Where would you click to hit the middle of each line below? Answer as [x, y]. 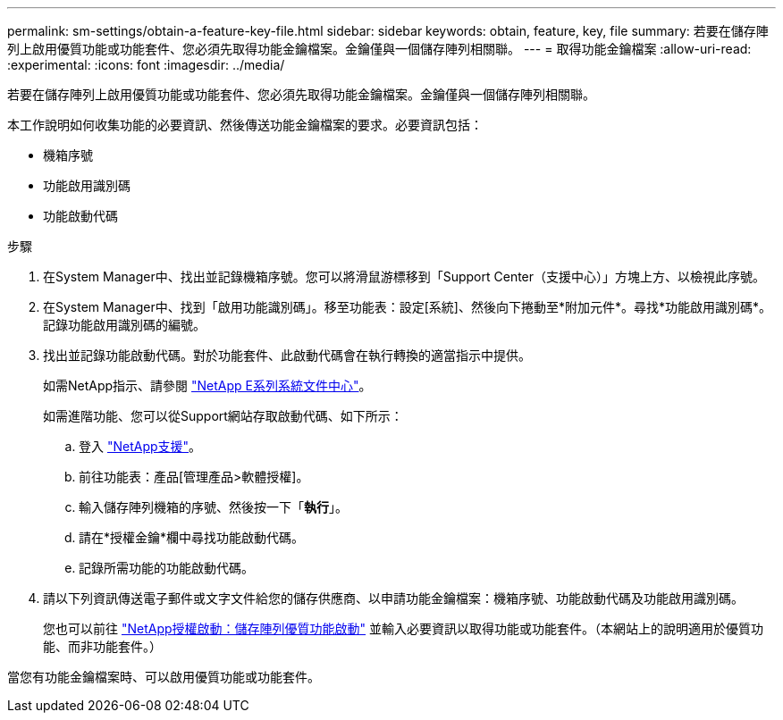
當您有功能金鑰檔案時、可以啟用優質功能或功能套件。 [164, 677]
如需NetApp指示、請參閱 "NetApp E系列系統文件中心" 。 [207, 385]
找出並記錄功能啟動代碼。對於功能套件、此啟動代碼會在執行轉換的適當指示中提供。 [287, 355]
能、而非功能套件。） [102, 646]
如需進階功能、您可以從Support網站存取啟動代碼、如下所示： [223, 416]
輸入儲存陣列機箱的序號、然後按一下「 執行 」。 [213, 507]
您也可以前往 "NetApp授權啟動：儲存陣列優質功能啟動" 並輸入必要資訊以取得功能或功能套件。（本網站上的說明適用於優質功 [404, 628]
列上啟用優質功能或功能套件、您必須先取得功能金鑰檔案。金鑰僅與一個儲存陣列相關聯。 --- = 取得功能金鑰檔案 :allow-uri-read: [379, 49]
